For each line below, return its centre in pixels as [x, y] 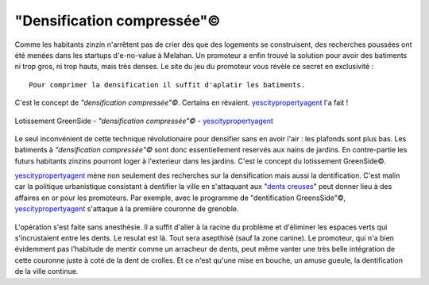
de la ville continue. [46, 272]
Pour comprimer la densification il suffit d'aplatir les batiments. [167, 85]
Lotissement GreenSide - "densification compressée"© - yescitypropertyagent [144, 121]
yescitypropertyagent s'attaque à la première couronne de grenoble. [127, 209]
